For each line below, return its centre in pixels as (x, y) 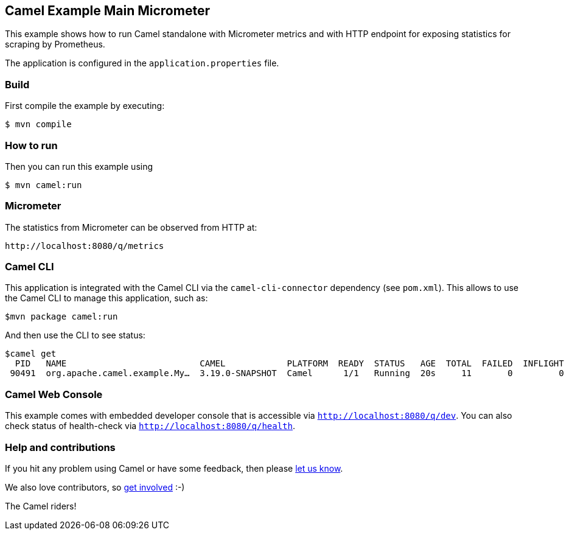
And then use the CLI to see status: (75, 335)
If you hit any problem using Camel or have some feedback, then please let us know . (174, 468)
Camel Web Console (54, 394)
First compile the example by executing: (85, 106)
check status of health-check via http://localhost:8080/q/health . (150, 426)
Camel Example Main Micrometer (107, 11)
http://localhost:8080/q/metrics (85, 246)
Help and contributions (60, 447)
